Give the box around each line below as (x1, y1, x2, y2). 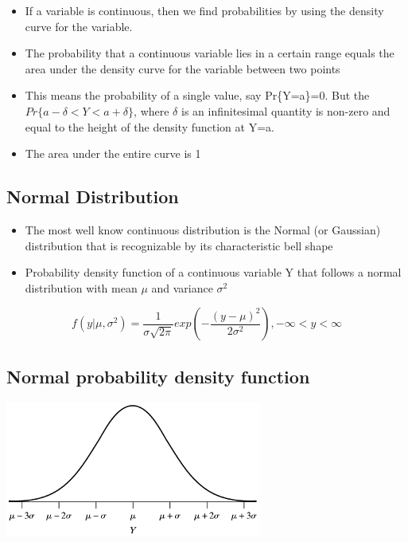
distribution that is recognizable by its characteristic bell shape (25, 237, 333, 253)
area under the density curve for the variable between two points (25, 60, 340, 77)
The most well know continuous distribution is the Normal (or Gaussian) (25, 221, 381, 238)
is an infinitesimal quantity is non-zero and (181, 102, 391, 119)
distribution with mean (25, 279, 138, 296)
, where (134, 102, 169, 119)
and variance (151, 279, 213, 296)
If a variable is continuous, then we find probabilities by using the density (25, 2, 384, 18)
